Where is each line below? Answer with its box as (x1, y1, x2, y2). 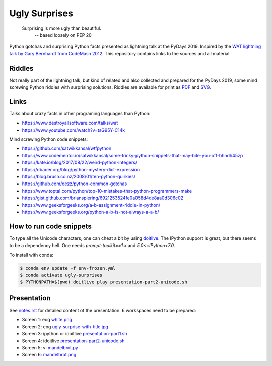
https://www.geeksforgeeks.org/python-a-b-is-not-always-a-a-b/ (22, 209, 159, 215)
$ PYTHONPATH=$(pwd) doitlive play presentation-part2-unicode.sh (20, 279, 187, 285)
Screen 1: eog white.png (22, 317, 73, 323)
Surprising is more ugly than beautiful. (22, 25, 102, 31)
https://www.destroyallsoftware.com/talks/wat (22, 120, 118, 126)
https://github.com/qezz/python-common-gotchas (22, 180, 127, 187)
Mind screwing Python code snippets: (9, 136, 88, 142)
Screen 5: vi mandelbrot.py (22, 344, 78, 350)
